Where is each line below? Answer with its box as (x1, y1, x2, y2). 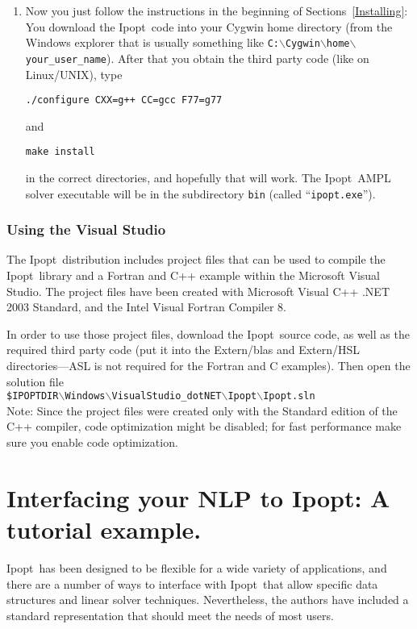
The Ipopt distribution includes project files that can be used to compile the (6, 251, 386, 268)
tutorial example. (6, 513, 202, 546)
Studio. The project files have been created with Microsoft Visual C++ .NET (6, 282, 390, 299)
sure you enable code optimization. (6, 434, 178, 451)
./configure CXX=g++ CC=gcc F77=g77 (25, 94, 223, 106)
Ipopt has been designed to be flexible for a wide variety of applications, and (6, 559, 387, 576)
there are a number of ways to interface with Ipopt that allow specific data (6, 575, 378, 592)
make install (25, 146, 95, 158)
